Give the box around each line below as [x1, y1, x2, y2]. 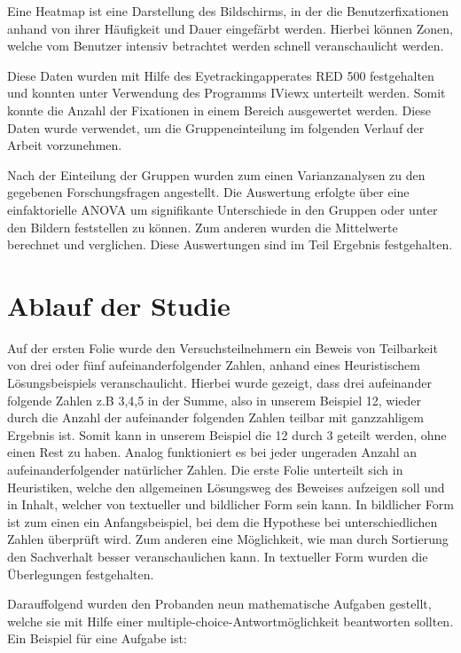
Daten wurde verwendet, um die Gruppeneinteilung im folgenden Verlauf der [7, 118, 425, 137]
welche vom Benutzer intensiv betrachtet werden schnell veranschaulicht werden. [7, 36, 444, 55]
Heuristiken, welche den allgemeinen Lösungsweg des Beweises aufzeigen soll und [7, 477, 445, 496]
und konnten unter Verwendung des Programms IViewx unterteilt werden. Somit [7, 83, 446, 102]
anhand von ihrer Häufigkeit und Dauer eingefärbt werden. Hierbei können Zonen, [7, 19, 453, 37]
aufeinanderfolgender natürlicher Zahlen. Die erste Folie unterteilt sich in [7, 460, 403, 478]
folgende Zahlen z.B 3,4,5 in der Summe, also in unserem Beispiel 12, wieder [7, 390, 421, 409]
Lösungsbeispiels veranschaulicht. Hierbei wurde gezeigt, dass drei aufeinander [7, 374, 432, 392]
